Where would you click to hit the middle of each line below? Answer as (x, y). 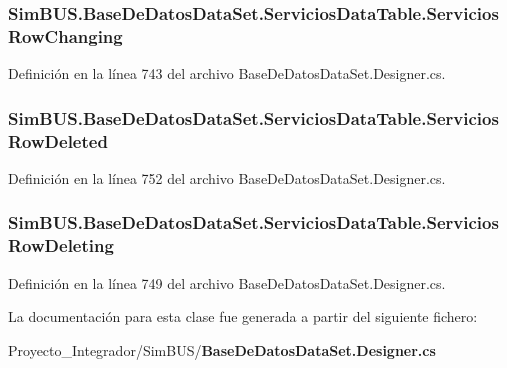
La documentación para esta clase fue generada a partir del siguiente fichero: (243, 316)
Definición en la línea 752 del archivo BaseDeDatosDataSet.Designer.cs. (227, 177)
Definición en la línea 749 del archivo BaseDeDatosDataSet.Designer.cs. (227, 282)
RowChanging (65, 35)
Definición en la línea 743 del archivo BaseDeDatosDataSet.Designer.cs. (227, 73)
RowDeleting (61, 245)
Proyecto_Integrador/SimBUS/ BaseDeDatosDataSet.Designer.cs (222, 349)
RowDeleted (58, 140)
